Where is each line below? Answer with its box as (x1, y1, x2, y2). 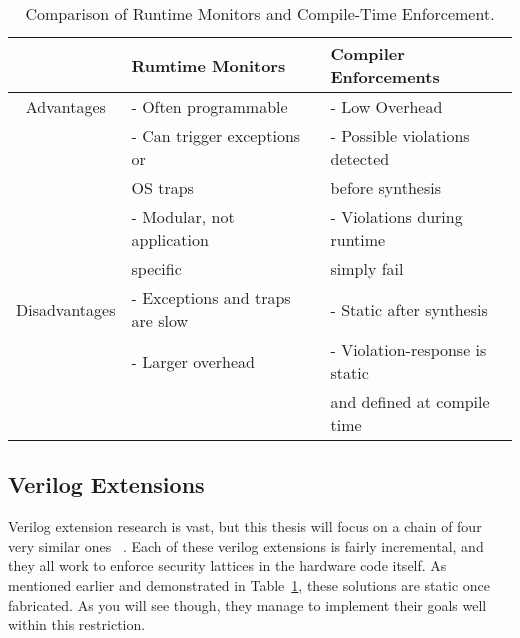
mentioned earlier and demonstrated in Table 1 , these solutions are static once (8, 574, 490, 595)
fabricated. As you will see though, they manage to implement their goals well (8, 594, 487, 615)
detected (330, 147, 390, 170)
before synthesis (330, 176, 442, 199)
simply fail (330, 257, 404, 280)
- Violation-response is (330, 338, 487, 361)
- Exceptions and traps (131, 286, 291, 309)
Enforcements (330, 65, 440, 88)
